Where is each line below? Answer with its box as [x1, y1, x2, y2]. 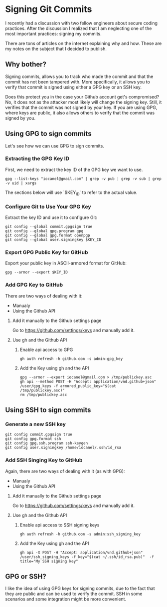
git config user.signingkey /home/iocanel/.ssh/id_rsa [5, 445, 122, 450]
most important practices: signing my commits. [5, 30, 102, 36]
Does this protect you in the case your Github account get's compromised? [5, 93, 160, 99]
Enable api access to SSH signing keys [19, 521, 100, 528]
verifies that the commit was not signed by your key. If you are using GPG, [5, 104, 158, 110]
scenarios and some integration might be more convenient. [5, 596, 126, 602]
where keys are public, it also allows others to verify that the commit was [5, 109, 155, 115]
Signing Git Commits [5, 3, 92, 15]
